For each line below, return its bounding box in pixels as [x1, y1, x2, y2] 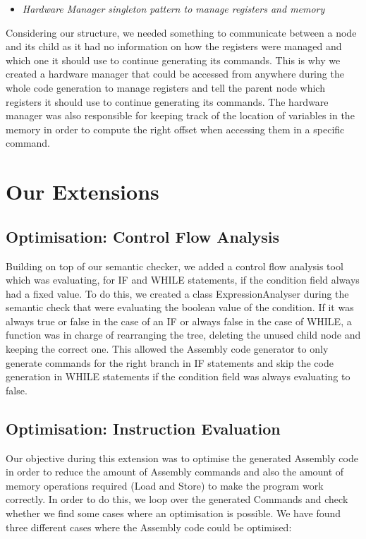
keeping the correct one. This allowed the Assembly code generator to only [6, 341, 329, 356]
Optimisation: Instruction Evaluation [6, 417, 281, 439]
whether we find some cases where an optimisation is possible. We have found [6, 506, 341, 521]
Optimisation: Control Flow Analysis [6, 225, 279, 247]
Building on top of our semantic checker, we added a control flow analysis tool [6, 258, 343, 273]
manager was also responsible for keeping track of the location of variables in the [6, 108, 355, 123]
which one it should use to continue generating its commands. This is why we [6, 52, 341, 67]
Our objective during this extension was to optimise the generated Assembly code [6, 450, 358, 465]
